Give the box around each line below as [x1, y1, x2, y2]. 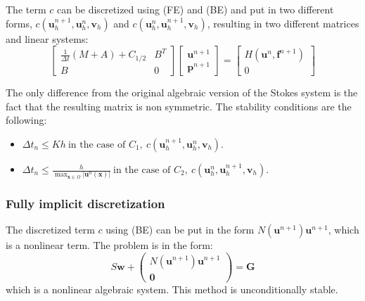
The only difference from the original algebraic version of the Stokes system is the [6, 85, 358, 100]
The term [6, 2, 46, 16]
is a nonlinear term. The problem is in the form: [6, 237, 213, 252]
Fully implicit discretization [6, 194, 165, 212]
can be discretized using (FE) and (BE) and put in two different [56, 2, 334, 16]
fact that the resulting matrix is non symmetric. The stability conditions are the [6, 98, 352, 113]
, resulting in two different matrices [207, 15, 359, 30]
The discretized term [6, 222, 95, 236]
